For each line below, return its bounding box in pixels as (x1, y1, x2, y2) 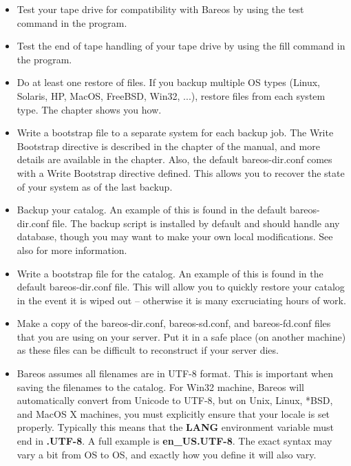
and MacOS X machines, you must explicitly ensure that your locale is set (17, 406, 330, 421)
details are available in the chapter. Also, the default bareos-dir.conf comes (17, 152, 332, 167)
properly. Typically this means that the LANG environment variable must (17, 420, 334, 434)
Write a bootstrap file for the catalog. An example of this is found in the (17, 266, 323, 280)
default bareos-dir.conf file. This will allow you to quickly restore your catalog (17, 279, 345, 294)
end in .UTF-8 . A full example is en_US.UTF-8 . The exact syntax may (17, 434, 332, 448)
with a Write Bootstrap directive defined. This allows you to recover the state (17, 165, 345, 180)
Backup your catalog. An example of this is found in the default (17, 202, 287, 217)
